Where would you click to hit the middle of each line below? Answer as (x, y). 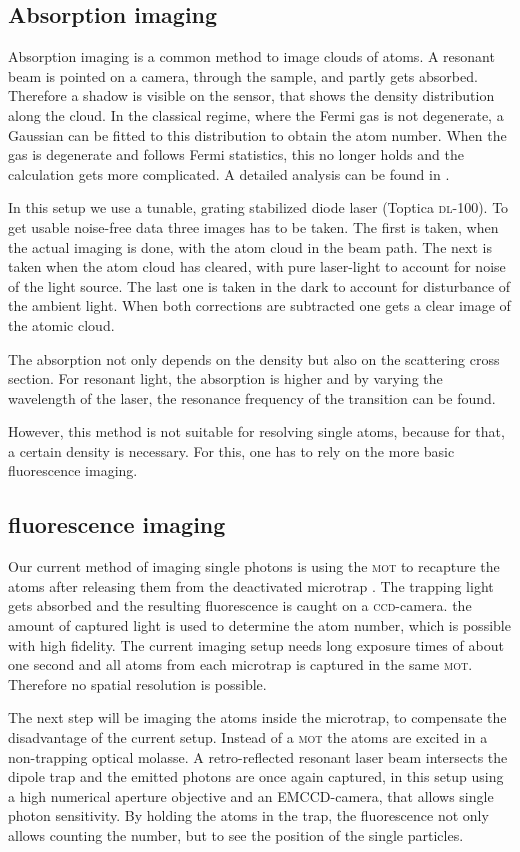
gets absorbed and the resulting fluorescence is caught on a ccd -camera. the (240, 605)
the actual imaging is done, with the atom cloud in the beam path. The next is (250, 246)
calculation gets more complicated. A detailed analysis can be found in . (229, 173)
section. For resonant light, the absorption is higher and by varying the (225, 378)
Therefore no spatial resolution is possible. (137, 683)
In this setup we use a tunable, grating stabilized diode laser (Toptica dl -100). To (258, 207)
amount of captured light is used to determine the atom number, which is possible (259, 625)
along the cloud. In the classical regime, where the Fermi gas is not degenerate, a (256, 114)
